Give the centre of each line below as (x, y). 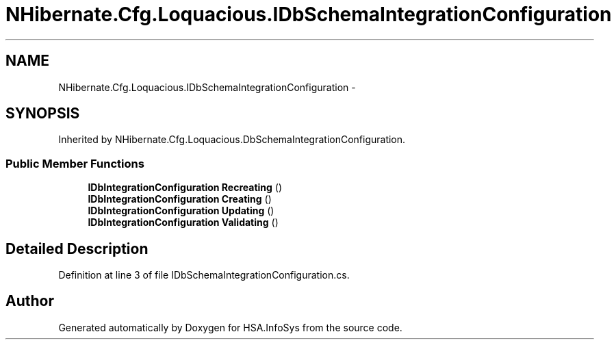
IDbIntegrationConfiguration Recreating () (185, 188)
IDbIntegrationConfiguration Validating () (183, 222)
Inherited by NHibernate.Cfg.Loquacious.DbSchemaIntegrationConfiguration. (232, 140)
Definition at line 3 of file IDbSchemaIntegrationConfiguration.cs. (204, 275)
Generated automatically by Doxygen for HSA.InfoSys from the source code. (230, 327)
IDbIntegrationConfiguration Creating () (180, 199)
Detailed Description (77, 248)
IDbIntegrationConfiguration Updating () (181, 211)
